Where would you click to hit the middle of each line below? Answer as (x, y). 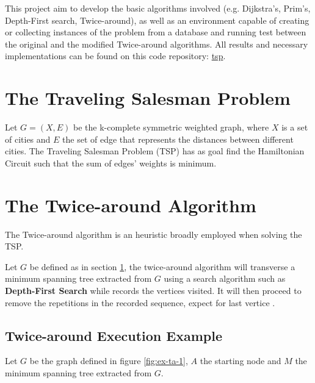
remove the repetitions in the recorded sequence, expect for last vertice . (140, 302)
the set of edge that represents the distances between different (178, 139)
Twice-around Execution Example (114, 335)
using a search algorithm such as (225, 278)
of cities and (28, 139)
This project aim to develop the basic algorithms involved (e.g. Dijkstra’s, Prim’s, (158, 8)
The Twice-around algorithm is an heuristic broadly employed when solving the (154, 234)
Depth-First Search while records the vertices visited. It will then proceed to (153, 290)
